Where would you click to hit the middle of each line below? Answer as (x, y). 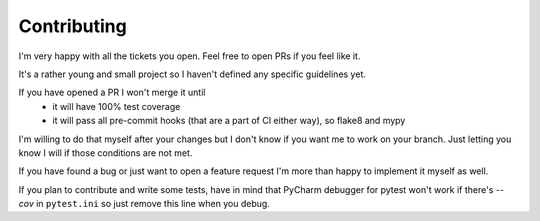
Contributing (72, 26)
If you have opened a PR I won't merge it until (112, 92)
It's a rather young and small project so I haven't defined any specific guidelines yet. (192, 74)
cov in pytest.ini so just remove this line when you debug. (144, 204)
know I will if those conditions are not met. (105, 152)
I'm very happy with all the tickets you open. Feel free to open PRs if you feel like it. (189, 56)
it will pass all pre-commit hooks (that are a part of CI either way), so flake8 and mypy (229, 121)
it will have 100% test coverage (116, 106)
